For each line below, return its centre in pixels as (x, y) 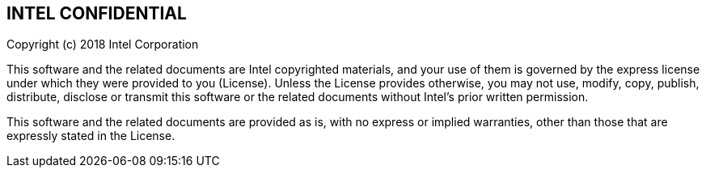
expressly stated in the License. (91, 136)
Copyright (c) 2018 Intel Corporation (103, 45)
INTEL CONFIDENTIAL (97, 13)
